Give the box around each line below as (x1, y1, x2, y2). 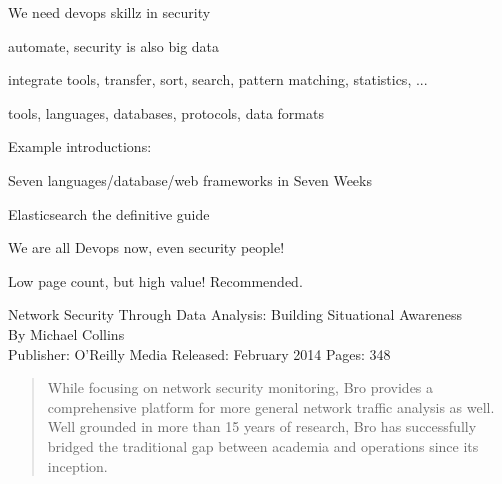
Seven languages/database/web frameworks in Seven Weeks (8, 169, 372, 190)
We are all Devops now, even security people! (8, 237, 285, 258)
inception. (47, 455, 108, 476)
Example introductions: (8, 136, 152, 157)
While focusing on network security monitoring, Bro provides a (47, 377, 434, 398)
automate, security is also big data (8, 35, 220, 56)
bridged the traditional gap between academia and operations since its (47, 435, 479, 456)
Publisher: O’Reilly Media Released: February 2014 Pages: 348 (8, 343, 391, 364)
